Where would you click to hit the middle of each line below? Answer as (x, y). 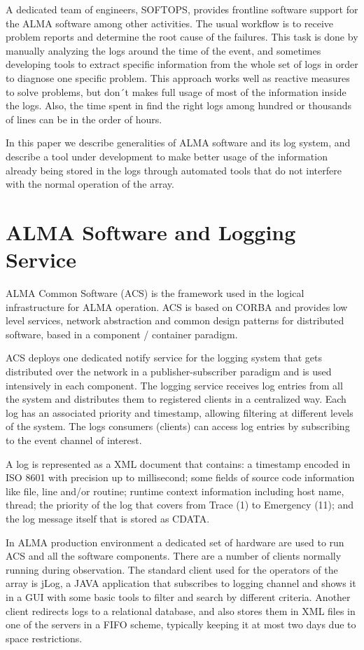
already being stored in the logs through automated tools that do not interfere (174, 170)
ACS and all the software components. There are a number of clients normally (174, 556)
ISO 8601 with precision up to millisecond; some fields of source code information (180, 477)
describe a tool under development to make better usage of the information (167, 156)
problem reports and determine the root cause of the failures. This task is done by (182, 37)
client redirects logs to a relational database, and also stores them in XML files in (181, 610)
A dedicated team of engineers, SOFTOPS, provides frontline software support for (182, 9)
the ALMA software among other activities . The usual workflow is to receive (170, 23)
